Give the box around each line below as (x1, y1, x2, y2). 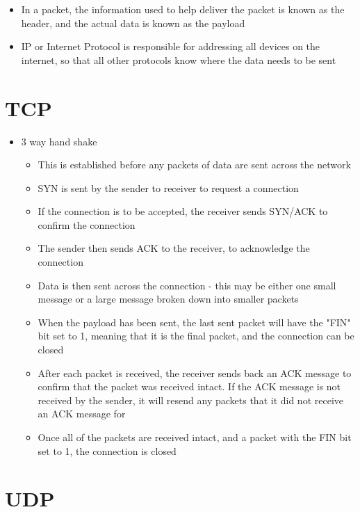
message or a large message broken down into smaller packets (38, 291, 299, 306)
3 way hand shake (21, 134, 97, 148)
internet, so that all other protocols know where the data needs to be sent (21, 52, 336, 67)
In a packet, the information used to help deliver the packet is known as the (21, 2, 345, 16)
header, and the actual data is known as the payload (21, 15, 245, 30)
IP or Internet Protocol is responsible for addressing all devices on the (21, 39, 320, 54)
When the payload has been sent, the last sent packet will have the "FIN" (38, 314, 351, 329)
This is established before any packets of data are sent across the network (38, 157, 351, 172)
